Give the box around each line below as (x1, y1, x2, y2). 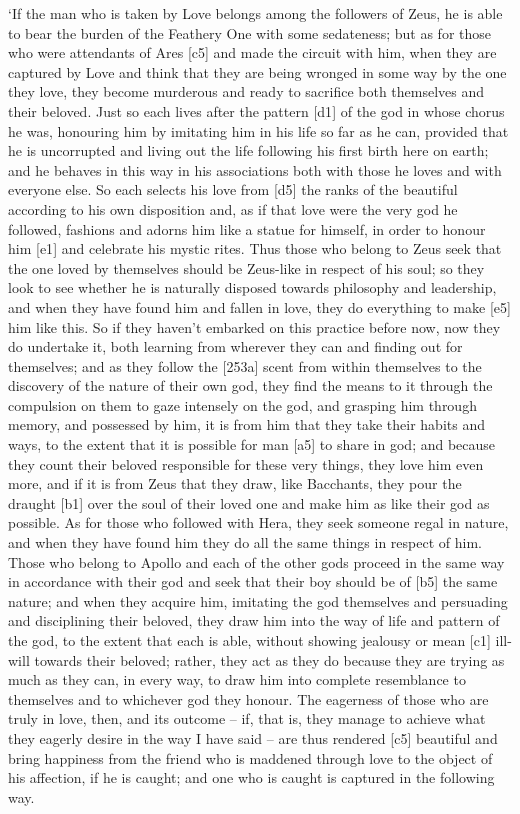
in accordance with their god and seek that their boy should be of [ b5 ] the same (8, 571, 498, 592)
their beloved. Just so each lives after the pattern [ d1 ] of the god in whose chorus (8, 100, 505, 121)
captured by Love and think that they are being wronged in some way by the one (8, 61, 507, 82)
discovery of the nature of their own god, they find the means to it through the (8, 375, 493, 396)
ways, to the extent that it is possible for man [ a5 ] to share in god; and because (8, 434, 496, 455)
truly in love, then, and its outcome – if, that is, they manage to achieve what (8, 708, 486, 729)
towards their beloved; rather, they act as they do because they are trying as (34, 649, 505, 670)
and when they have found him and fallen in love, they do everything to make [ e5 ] (8, 296, 511, 317)
